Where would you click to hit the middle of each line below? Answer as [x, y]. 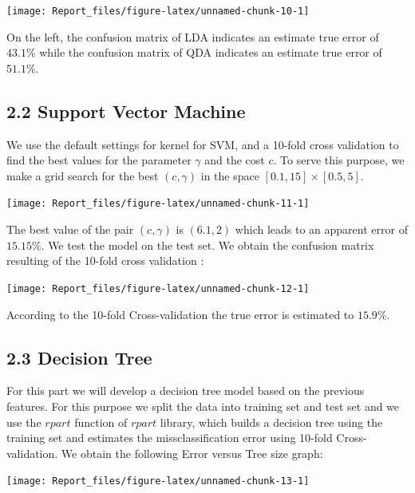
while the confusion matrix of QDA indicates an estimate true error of [211, 52]
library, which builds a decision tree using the [271, 422]
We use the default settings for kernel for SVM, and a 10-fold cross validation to [203, 144]
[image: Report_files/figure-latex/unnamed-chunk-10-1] [158, 11]
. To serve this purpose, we [339, 160]
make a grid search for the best [83, 175]
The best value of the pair [70, 229]
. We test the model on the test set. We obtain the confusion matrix [207, 245]
